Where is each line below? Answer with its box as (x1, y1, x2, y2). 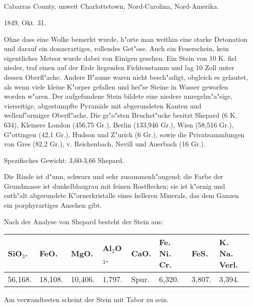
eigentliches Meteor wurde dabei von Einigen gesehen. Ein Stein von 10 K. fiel (4, 53, 237, 63)
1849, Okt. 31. (4, 17, 46, 27)
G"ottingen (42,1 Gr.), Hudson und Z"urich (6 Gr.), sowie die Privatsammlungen (4, 129, 245, 139)
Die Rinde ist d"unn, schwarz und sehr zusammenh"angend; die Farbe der (4, 171, 223, 181)
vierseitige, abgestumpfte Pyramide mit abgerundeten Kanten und (4, 100, 201, 110)
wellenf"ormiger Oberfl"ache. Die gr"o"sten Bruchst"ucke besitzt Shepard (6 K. (4, 110, 237, 120)
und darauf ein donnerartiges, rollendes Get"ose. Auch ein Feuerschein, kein (4, 43, 229, 54)
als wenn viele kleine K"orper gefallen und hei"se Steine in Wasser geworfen (4, 81, 228, 91)
